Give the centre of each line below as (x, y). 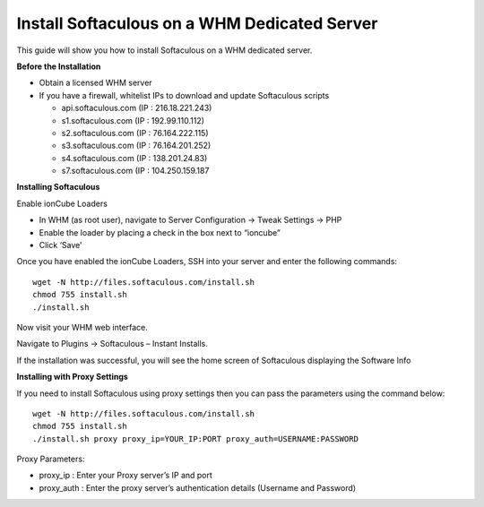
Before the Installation (59, 66)
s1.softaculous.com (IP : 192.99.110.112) (133, 120)
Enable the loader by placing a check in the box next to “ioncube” (160, 232)
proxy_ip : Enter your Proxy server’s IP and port (125, 476)
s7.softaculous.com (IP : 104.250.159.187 (135, 171)
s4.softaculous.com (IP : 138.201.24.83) (134, 158)
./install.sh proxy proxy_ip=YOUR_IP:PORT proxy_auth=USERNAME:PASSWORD (195, 438)
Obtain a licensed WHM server (95, 83)
